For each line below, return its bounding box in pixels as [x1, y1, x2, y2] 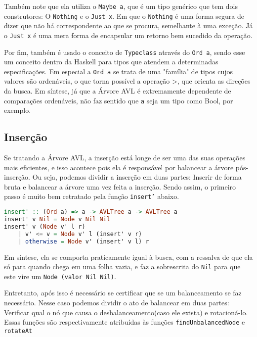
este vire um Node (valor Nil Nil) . [4, 271, 116, 281]
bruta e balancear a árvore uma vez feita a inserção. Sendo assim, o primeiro [4, 181, 236, 192]
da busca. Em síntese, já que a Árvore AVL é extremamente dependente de [4, 86, 231, 96]
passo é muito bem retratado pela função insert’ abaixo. [4, 191, 179, 201]
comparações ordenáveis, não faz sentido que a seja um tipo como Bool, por [4, 95, 233, 105]
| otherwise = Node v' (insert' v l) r [18, 238, 149, 245]
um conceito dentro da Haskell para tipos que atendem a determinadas [4, 56, 218, 67]
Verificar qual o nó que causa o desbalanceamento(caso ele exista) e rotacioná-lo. [4, 307, 248, 317]
